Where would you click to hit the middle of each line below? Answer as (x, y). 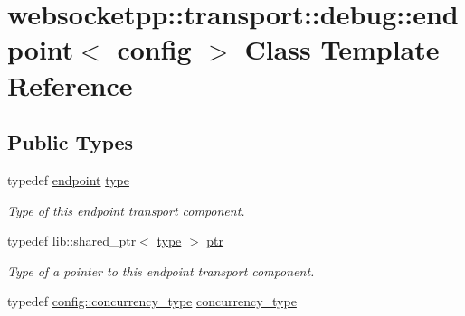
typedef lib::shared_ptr (72, 241)
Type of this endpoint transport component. (126, 210)
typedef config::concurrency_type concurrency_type (152, 301)
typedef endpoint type (69, 179)
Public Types (71, 142)
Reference (70, 84)
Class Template (342, 49)
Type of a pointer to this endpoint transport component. (161, 270)
